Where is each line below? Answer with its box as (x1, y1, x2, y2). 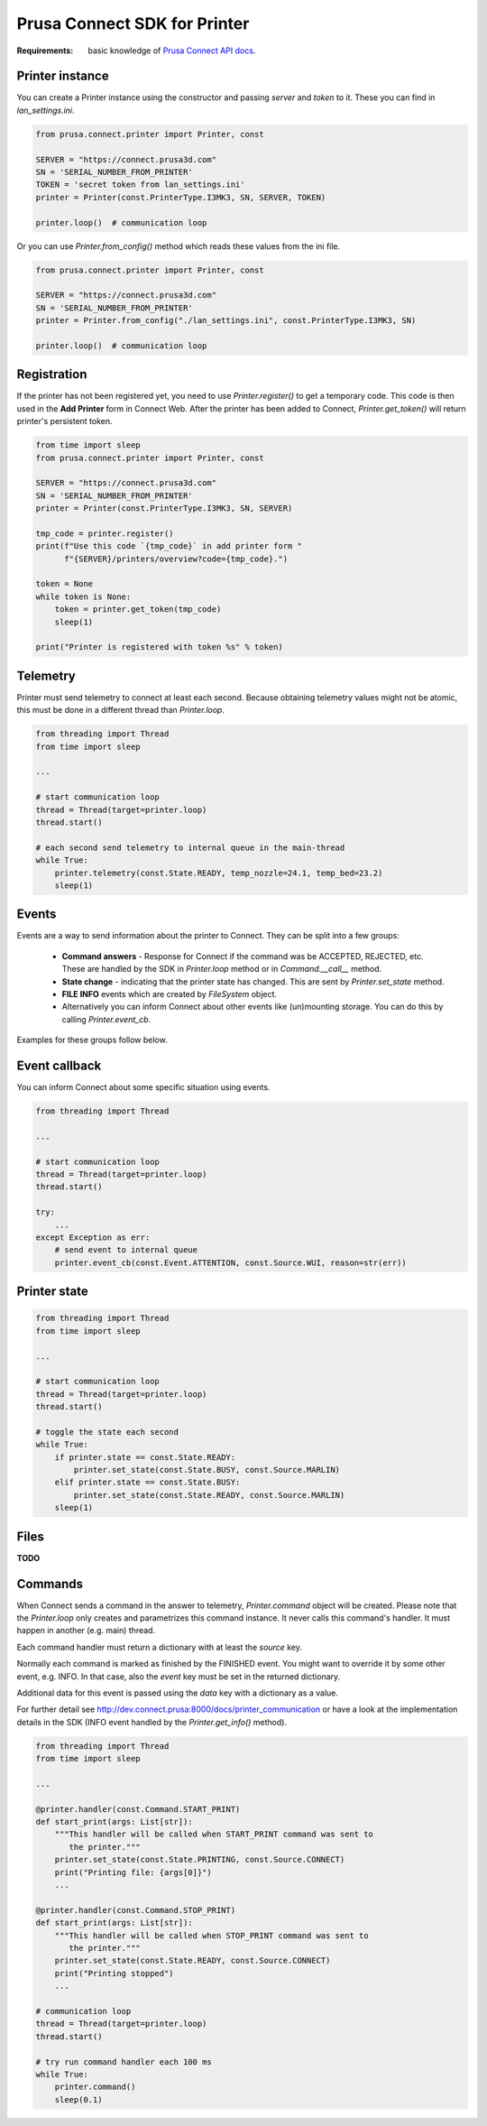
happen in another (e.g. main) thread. (16, 1625, 156, 1636)
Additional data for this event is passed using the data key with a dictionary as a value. (16, 1687, 338, 1698)
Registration (16, 366, 87, 383)
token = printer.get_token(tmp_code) (54, 605, 222, 615)
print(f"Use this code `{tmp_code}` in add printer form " (35, 541, 302, 551)
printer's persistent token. (16, 416, 113, 427)
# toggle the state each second (35, 1427, 179, 1437)
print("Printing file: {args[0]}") (54, 1867, 212, 1877)
